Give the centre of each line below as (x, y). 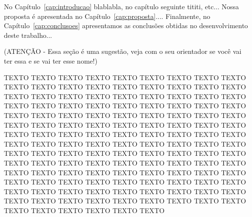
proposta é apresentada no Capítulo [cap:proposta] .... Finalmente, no (107, 16)
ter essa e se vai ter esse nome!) (51, 60)
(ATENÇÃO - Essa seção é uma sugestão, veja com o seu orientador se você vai (123, 51)
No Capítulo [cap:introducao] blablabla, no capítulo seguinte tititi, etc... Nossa (121, 6)
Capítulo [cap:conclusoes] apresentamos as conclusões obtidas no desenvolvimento (126, 25)
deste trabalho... (28, 35)
